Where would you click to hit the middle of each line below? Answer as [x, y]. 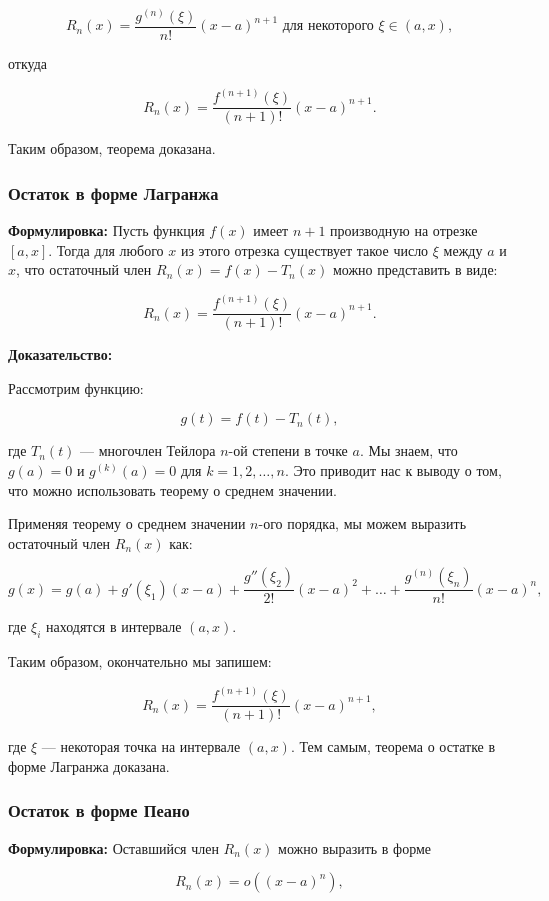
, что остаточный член [84, 269]
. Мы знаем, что [408, 450]
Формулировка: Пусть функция [106, 229]
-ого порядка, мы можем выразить [362, 523]
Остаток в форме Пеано [99, 810]
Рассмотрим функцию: [76, 387]
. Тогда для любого [106, 249]
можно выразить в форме [355, 847]
